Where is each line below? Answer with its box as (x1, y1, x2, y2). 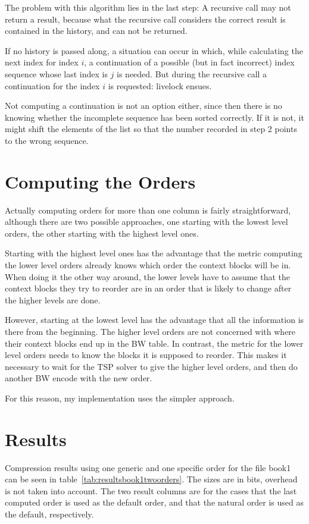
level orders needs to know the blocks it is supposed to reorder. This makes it (5, 349, 287, 361)
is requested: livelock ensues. (108, 79, 212, 92)
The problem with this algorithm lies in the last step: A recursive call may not (5, 1, 291, 13)
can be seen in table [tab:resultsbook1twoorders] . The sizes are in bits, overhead (5, 473, 298, 485)
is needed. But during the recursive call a (117, 67, 267, 80)
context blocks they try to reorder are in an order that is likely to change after (5, 282, 292, 294)
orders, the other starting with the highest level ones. (5, 227, 199, 239)
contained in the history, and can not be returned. (5, 24, 188, 37)
